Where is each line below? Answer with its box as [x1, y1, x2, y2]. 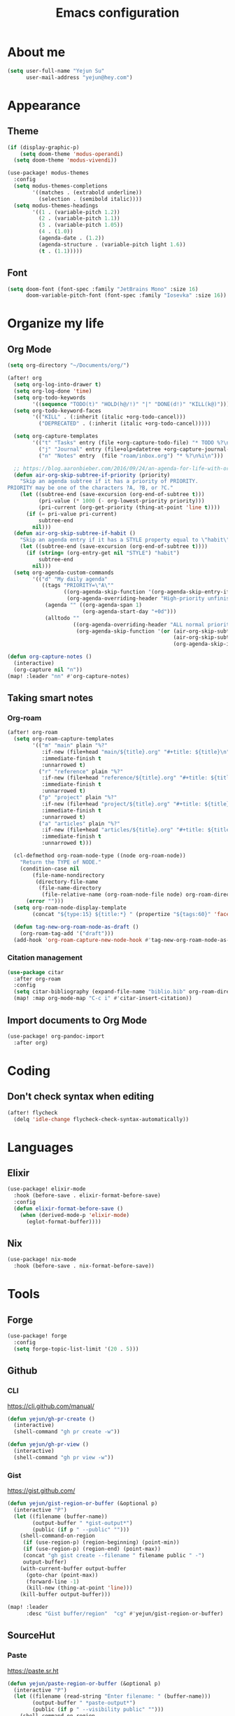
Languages [7, 1139, 73, 1155]
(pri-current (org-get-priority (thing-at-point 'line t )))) [38, 504, 220, 511]
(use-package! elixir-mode [7, 1186, 86, 1193]
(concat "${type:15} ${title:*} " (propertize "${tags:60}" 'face [32, 910, 230, 917]
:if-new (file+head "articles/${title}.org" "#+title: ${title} [41, 827, 233, 834]
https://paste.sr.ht [7, 1666, 59, 1675]
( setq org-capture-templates [13, 432, 99, 440]
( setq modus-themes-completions [13, 183, 108, 190]
